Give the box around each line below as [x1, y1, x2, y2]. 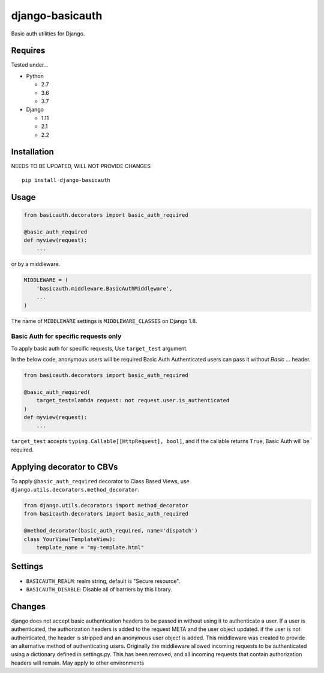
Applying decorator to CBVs [11, 462, 118, 472]
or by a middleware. [11, 261, 61, 268]
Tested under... [11, 61, 49, 68]
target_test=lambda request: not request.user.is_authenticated [36, 397, 230, 404]
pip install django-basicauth [22, 177, 111, 183]
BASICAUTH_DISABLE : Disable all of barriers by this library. [26, 585, 172, 593]
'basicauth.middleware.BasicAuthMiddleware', [36, 285, 173, 292]
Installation [11, 147, 54, 157]
